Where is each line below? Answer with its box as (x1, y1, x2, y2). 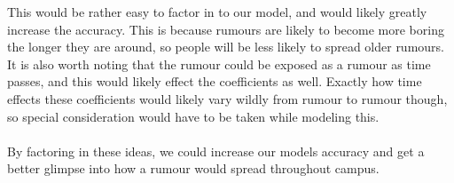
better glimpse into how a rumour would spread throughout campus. (7, 159, 380, 178)
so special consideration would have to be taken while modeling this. (7, 107, 380, 125)
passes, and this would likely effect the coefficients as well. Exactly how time (7, 72, 422, 91)
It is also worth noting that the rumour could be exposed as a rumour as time (7, 54, 431, 73)
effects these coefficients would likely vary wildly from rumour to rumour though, (7, 89, 448, 107)
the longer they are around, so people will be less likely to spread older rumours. (7, 37, 444, 56)
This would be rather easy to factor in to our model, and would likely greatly (7, 3, 427, 20)
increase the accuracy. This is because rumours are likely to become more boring (7, 20, 444, 38)
